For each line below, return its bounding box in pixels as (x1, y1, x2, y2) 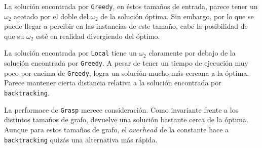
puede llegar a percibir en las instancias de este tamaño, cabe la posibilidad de (4, 21, 248, 31)
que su (4, 30, 24, 41)
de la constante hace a (160, 124, 229, 134)
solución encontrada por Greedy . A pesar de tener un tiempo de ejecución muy (4, 58, 248, 68)
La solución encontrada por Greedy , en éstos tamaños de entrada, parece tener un (4, 1, 258, 11)
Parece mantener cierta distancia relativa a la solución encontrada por (4, 77, 221, 88)
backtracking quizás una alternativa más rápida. (4, 134, 158, 144)
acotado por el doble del (14, 11, 89, 21)
